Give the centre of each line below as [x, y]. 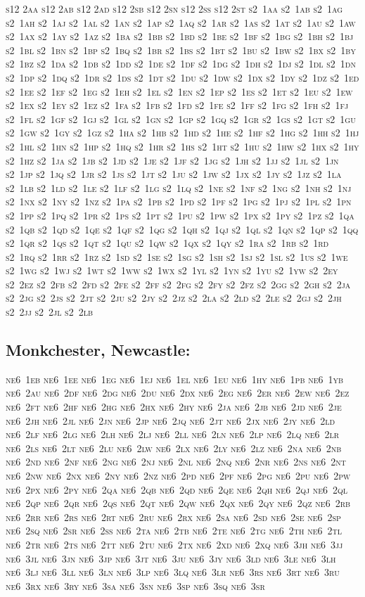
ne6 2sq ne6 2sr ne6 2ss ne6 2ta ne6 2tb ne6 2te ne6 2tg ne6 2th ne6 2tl [174, 531]
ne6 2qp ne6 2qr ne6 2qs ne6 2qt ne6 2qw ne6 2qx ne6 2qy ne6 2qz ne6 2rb [178, 503]
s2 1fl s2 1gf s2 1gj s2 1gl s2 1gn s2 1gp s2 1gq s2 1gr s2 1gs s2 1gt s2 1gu [181, 118]
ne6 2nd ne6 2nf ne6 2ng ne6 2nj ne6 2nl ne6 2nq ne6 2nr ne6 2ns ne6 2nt [176, 462]
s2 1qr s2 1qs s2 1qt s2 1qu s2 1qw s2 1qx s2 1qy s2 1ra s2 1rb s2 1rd [167, 243]
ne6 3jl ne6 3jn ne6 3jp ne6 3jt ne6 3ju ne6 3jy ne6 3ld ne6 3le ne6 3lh [171, 558]
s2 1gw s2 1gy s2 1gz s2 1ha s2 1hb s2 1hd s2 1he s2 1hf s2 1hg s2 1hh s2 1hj [182, 133]
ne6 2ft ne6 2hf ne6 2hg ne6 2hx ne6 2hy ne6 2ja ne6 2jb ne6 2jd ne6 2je [174, 407]
